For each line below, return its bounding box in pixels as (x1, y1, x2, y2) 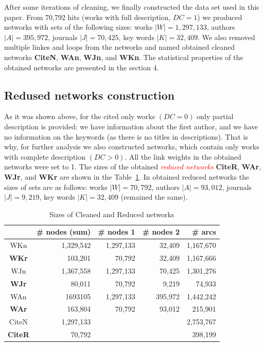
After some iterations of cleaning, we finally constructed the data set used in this (4, 2, 259, 12)
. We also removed (198, 31, 255, 42)
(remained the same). (120, 191, 188, 202)
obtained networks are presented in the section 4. (4, 62, 159, 72)
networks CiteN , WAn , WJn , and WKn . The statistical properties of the (4, 51, 243, 62)
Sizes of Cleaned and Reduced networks (49, 208, 174, 219)
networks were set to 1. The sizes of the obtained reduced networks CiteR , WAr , (4, 161, 261, 172)
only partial (197, 111, 234, 122)
